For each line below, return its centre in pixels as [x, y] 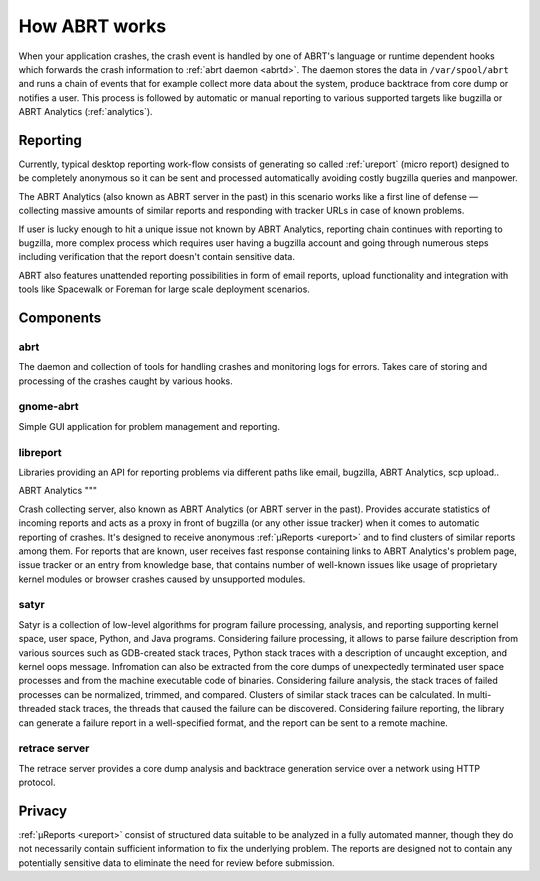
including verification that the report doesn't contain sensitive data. [156, 257]
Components [60, 317]
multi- [479, 694]
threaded [37, 709]
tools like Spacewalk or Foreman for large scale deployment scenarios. [164, 289]
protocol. [37, 782]
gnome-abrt [48, 407]
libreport [40, 452]
